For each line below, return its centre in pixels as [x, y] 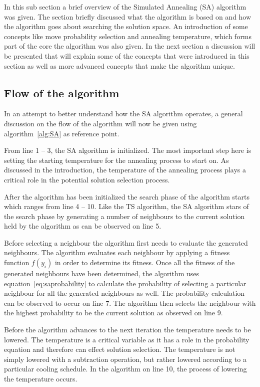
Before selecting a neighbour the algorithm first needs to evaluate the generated [126, 242]
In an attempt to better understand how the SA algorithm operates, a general [123, 114]
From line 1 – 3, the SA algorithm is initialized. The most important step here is [128, 150]
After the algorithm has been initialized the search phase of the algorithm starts [127, 196]
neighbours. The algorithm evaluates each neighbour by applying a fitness [117, 252]
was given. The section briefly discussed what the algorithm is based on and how [128, 16]
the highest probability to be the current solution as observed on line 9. [113, 313]
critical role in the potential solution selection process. [87, 179]
